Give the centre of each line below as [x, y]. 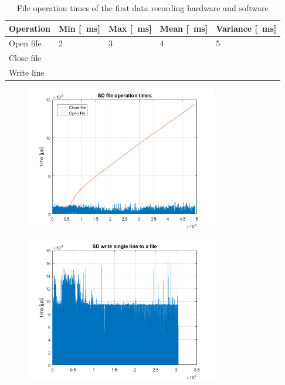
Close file [25, 58]
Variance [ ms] [246, 28]
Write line [27, 72]
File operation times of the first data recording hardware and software [142, 8]
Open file [25, 43]
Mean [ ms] [184, 28]
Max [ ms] [130, 28]
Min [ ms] [79, 28]
